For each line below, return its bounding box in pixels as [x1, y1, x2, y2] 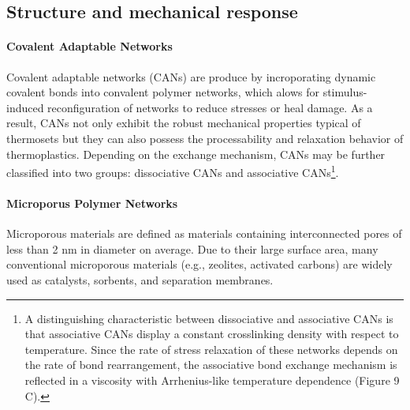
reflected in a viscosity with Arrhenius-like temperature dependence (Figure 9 [24, 371, 400, 388]
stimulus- [322, 84, 367, 100]
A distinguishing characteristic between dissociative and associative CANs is [24, 310, 393, 326]
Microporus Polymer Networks [6, 194, 178, 211]
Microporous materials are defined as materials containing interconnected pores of [6, 225, 402, 242]
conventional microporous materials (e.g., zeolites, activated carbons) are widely [6, 256, 393, 273]
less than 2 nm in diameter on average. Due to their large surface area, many [6, 240, 378, 257]
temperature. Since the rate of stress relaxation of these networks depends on [24, 340, 398, 357]
